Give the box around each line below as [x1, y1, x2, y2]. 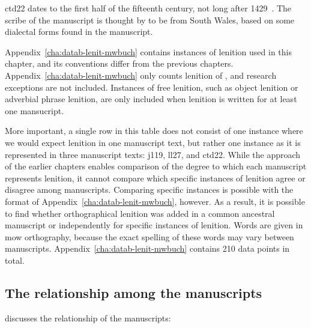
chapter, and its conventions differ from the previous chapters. [5, 57, 234, 70]
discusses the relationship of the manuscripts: [5, 311, 171, 324]
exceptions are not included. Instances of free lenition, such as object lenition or [5, 80, 298, 93]
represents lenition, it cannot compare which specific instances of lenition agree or [5, 171, 306, 184]
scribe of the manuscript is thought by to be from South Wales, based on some [5, 13, 295, 26]
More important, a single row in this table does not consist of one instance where [5, 124, 303, 137]
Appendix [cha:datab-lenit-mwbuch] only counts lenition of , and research [5, 68, 277, 81]
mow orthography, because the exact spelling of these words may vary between [5, 230, 294, 243]
